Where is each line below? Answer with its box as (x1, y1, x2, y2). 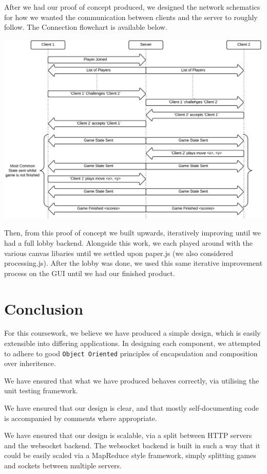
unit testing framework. (4, 385, 78, 396)
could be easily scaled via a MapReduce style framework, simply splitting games (4, 450, 256, 461)
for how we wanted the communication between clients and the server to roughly (4, 11, 258, 22)
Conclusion (4, 298, 84, 319)
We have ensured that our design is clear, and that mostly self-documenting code (4, 403, 259, 413)
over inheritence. (4, 358, 56, 369)
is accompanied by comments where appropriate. (4, 412, 157, 423)
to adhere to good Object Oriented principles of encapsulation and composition (4, 348, 258, 358)
